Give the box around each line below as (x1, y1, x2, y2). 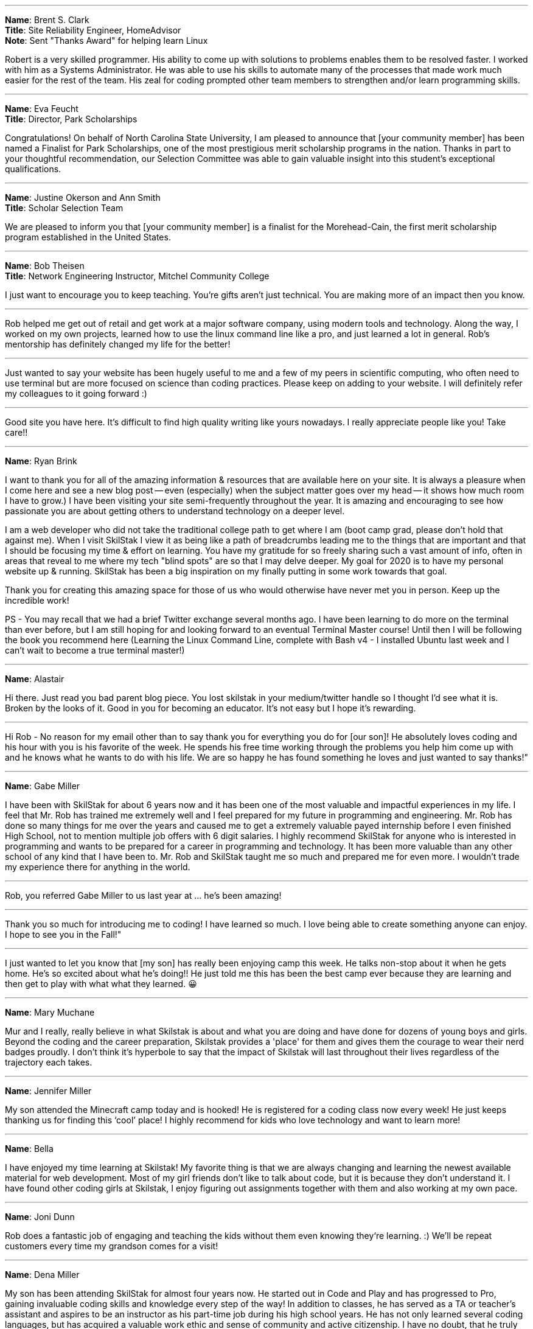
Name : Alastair (5, 674, 64, 684)
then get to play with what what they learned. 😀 (5, 978, 197, 989)
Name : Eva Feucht (5, 103, 78, 114)
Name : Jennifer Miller (5, 1086, 92, 1096)
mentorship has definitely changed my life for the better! (5, 339, 231, 349)
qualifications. (5, 164, 61, 174)
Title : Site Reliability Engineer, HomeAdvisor (5, 25, 181, 35)
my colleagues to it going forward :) (5, 388, 147, 399)
